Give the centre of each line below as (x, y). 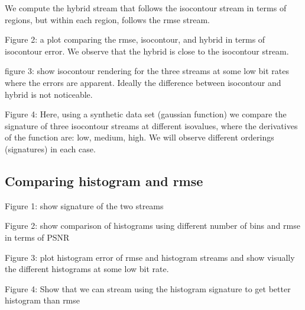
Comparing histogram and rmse (104, 180)
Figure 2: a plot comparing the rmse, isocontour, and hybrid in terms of (135, 39)
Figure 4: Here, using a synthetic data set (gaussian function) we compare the (146, 114)
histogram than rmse (43, 300)
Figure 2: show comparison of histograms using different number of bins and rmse (152, 226)
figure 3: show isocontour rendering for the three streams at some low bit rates (147, 71)
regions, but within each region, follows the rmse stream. (107, 19)
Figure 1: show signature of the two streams (84, 205)
